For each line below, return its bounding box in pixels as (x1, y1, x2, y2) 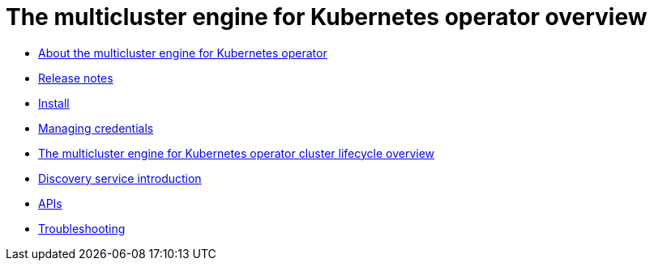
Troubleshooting (38, 221, 126, 235)
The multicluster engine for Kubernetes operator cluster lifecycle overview (38, 146, 435, 160)
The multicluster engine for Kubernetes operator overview (6, 3, 648, 31)
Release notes (38, 70, 113, 85)
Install (38, 95, 70, 110)
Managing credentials (38, 121, 154, 135)
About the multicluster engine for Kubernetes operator (38, 45, 327, 60)
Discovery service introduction (38, 171, 202, 185)
